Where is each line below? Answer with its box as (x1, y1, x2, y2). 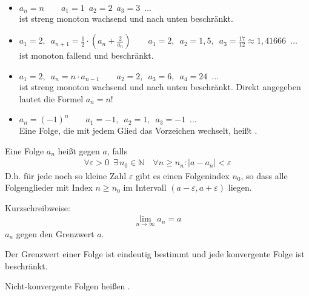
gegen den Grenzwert (16, 227, 95, 240)
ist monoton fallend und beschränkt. (19, 49, 154, 62)
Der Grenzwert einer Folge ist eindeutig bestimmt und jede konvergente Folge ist (5, 248, 305, 260)
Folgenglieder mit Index (5, 181, 93, 194)
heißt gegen (58, 144, 100, 157)
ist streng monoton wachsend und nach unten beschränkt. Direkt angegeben (19, 81, 301, 93)
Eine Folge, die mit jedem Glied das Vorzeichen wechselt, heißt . (19, 124, 257, 137)
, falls (107, 144, 128, 157)
